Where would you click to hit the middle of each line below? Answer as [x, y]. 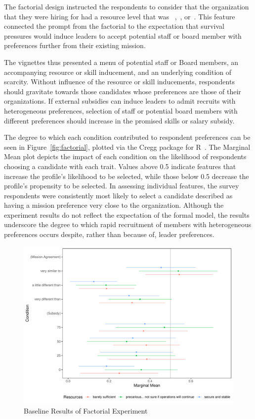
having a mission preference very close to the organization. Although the [114, 205]
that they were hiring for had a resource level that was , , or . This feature [120, 16]
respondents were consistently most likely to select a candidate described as [118, 195]
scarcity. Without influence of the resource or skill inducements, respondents [119, 82]
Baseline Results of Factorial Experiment [86, 411]
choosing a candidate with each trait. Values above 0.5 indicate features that [120, 166]
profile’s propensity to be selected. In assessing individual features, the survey [122, 186]
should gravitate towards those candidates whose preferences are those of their [123, 91]
